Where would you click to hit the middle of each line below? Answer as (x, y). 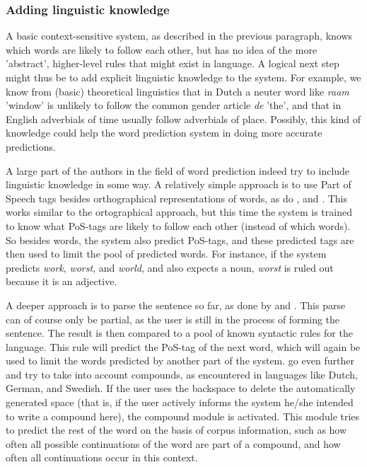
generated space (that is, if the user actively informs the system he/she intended (180, 402)
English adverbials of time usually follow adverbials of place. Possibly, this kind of (183, 119)
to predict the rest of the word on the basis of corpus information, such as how (176, 430)
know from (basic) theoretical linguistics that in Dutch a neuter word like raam (177, 91)
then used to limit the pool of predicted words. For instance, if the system (166, 254)
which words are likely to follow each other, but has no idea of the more (162, 49)
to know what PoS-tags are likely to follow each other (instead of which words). (178, 225)
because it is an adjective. (62, 281)
